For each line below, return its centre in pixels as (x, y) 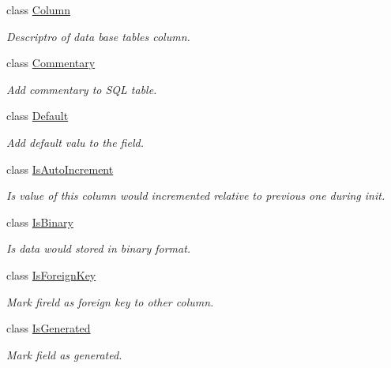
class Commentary (51, 63)
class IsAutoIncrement (60, 169)
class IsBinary (40, 222)
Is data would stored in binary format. (99, 248)
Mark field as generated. (64, 354)
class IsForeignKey (51, 274)
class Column (39, 9)
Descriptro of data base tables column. (98, 36)
